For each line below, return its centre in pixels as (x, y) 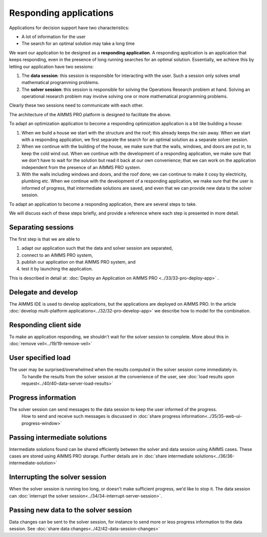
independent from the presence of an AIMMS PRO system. (81, 167)
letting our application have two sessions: (51, 66)
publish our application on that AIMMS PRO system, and (79, 262)
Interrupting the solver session (58, 477)
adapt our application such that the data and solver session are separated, (97, 248)
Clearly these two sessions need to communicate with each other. (76, 105)
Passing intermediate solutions (58, 437)
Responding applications (61, 13)
